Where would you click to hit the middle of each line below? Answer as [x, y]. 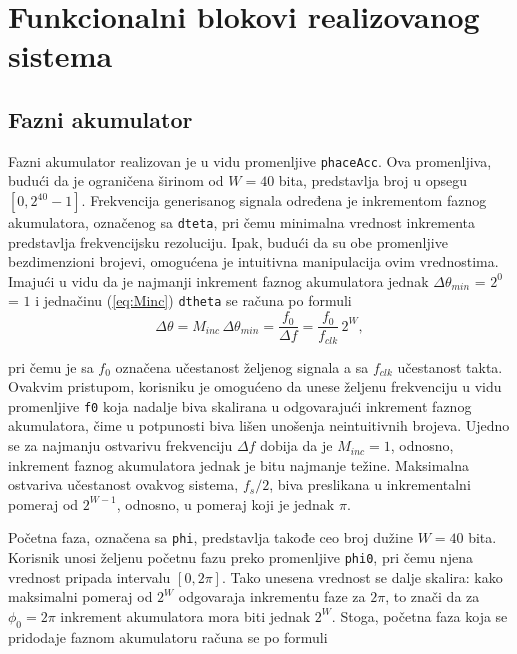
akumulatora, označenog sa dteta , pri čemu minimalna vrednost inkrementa [242, 222]
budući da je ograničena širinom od [116, 180]
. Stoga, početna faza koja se [419, 615]
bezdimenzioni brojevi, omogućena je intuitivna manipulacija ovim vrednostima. [253, 261]
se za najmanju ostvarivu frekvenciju [120, 445]
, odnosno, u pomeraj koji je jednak [225, 503]
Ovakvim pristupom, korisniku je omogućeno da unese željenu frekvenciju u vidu [255, 386]
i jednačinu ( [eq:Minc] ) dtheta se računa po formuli [193, 300]
